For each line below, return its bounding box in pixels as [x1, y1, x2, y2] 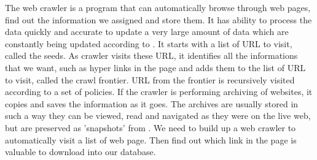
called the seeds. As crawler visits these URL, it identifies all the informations [5, 49, 298, 62]
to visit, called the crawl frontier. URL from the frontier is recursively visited [5, 73, 295, 86]
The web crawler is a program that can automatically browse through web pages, [5, 1, 311, 13]
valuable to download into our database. [5, 145, 156, 158]
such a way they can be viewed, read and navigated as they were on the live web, [5, 109, 311, 122]
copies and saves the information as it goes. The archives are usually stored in [5, 97, 299, 110]
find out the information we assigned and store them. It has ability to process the [5, 13, 312, 26]
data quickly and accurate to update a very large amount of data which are [5, 25, 289, 38]
